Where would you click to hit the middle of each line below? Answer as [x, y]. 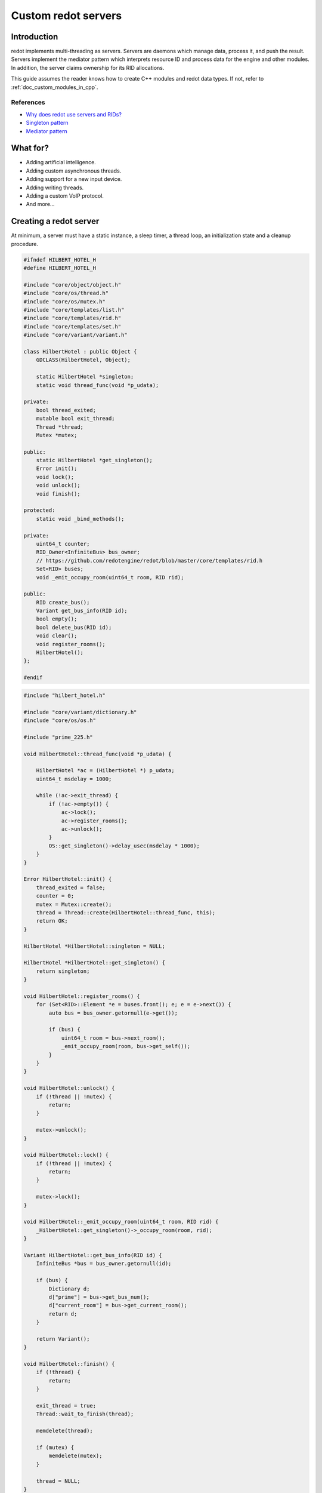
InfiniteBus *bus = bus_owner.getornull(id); [104, 1264]
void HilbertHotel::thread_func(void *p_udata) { [97, 754]
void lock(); [55, 477]
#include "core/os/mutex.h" [64, 301]
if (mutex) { [55, 1447]
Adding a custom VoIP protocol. [65, 196]
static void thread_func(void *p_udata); [97, 385]
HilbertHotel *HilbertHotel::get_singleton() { [94, 963]
